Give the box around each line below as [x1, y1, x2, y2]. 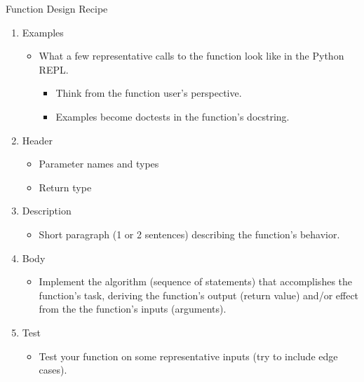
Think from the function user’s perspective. [55, 86, 242, 100]
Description [22, 203, 72, 218]
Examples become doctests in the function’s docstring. [55, 109, 290, 123]
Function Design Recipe [6, 1, 108, 15]
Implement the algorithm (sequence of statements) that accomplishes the [39, 274, 353, 289]
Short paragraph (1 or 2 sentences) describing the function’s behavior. [39, 226, 340, 241]
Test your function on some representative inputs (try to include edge [39, 348, 338, 363]
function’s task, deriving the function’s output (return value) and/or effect [39, 287, 359, 302]
